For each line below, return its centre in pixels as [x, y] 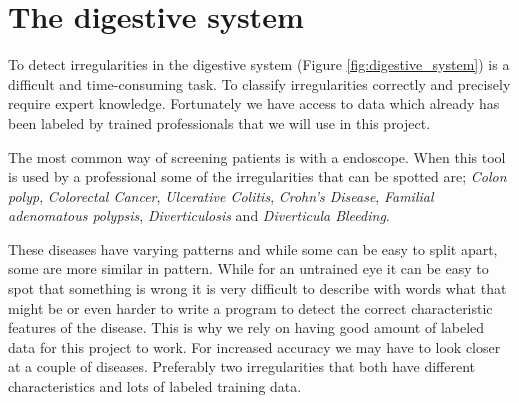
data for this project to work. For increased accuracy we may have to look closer [254, 346]
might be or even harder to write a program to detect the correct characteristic [250, 307]
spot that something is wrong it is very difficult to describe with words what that [257, 288]
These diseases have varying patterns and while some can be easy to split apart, [253, 248]
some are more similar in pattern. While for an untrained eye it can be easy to [248, 268]
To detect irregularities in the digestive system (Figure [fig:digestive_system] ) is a [259, 64]
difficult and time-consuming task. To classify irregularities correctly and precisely [259, 83]
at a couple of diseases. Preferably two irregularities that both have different [242, 366]
